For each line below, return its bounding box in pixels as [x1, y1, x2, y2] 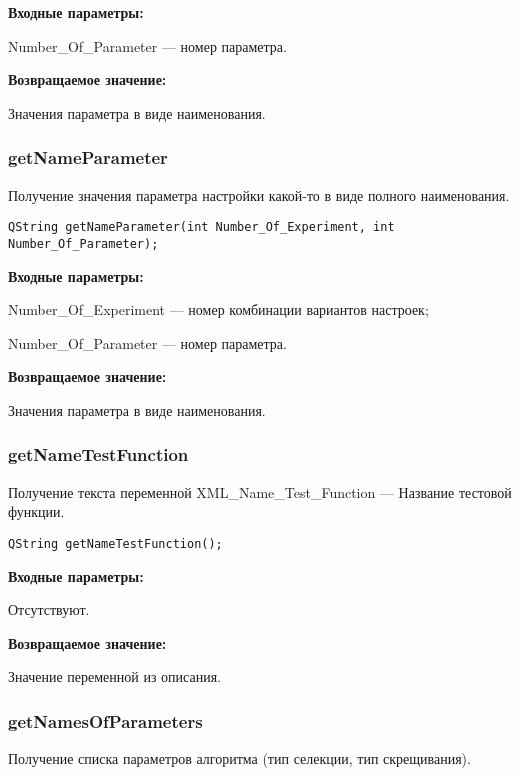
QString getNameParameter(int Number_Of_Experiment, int [8, 220, 395, 235]
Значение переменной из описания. [8, 666, 221, 687]
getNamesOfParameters [8, 708, 203, 733]
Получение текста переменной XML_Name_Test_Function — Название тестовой [8, 481, 512, 502]
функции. [8, 501, 65, 522]
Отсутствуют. [8, 599, 90, 620]
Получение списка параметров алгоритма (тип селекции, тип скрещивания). [8, 748, 471, 769]
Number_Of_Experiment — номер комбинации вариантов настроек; [8, 299, 429, 320]
